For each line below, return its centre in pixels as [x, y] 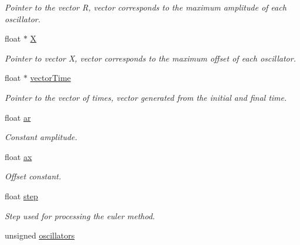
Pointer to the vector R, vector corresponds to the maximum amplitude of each [146, 7]
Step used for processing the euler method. [80, 215]
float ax [18, 156]
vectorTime [50, 78]
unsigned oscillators [40, 235]
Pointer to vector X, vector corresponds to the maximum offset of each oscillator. [150, 58]
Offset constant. [33, 176]
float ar [18, 117]
